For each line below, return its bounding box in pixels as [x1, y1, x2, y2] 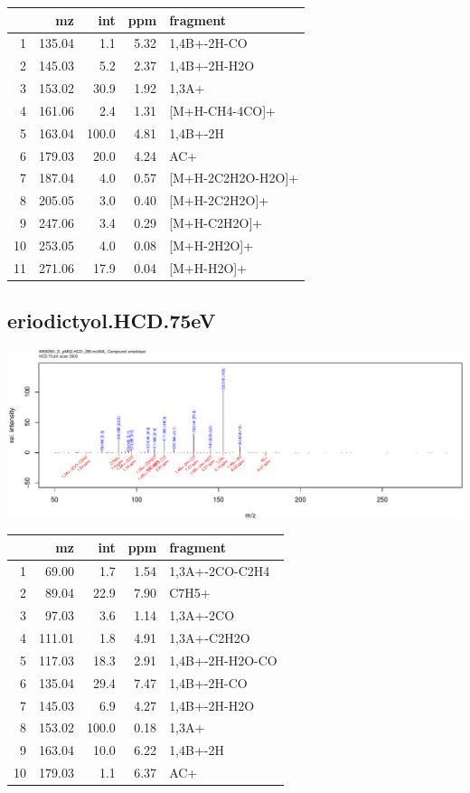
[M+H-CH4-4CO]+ [169, 100, 276, 119]
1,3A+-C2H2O [169, 628, 250, 647]
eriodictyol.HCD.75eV [7, 307, 216, 335]
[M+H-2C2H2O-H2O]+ [169, 168, 299, 187]
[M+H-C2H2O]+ [169, 213, 263, 232]
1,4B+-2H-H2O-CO [169, 650, 277, 669]
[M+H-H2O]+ [169, 258, 248, 277]
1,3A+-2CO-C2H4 [169, 561, 270, 580]
